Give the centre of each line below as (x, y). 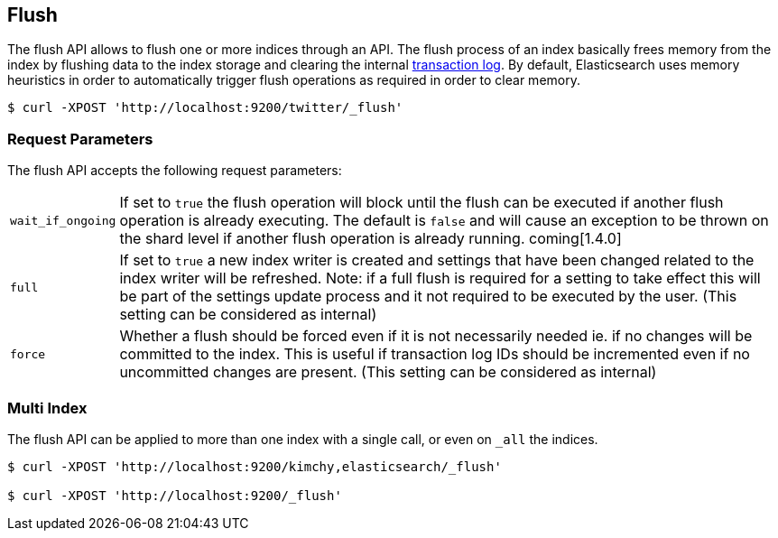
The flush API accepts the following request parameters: (175, 171)
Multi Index (47, 408)
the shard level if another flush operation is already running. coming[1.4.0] (370, 239)
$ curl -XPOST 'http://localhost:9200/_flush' (175, 495)
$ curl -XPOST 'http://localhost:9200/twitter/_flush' (205, 108)
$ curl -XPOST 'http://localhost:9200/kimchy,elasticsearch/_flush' (255, 466)
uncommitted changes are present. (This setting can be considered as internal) (388, 372)
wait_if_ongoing (63, 220)
